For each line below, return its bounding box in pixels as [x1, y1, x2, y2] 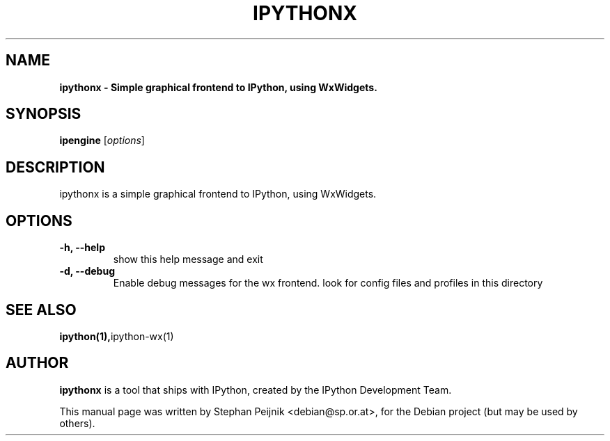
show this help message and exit [113, 253, 263, 266]
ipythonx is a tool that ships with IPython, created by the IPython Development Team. [59, 383, 452, 396]
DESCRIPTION [6, 158, 105, 176]
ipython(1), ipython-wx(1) [59, 330, 174, 342]
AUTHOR [6, 354, 69, 372]
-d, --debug [59, 265, 115, 278]
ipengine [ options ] [59, 134, 145, 147]
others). [59, 417, 95, 429]
